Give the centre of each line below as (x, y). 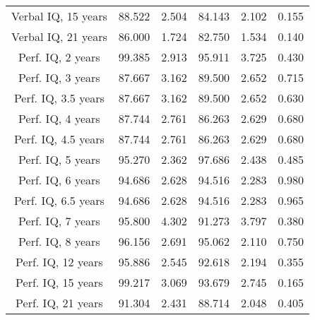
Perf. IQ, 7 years (59, 221)
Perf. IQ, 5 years (59, 159)
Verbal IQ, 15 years (59, 16)
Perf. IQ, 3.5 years (59, 98)
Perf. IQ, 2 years (59, 57)
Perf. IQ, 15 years (59, 282)
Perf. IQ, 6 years (59, 180)
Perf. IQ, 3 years (59, 77)
